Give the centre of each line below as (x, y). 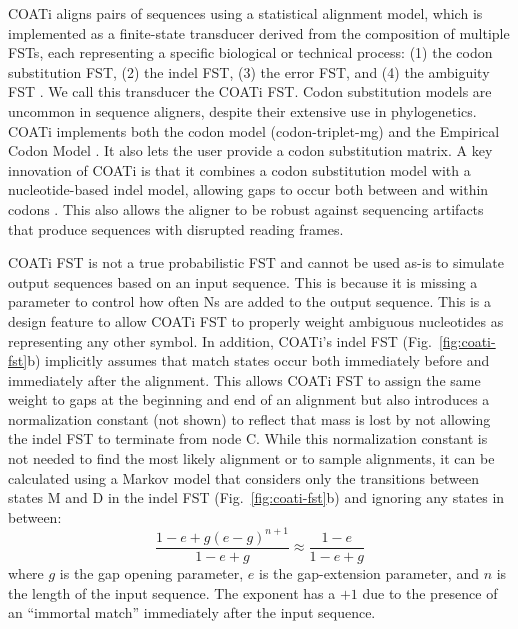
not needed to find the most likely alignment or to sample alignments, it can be (251, 458)
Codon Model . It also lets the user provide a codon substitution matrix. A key (250, 150)
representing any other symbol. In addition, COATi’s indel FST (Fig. (220, 340)
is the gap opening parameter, (151, 573)
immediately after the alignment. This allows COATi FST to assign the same (244, 379)
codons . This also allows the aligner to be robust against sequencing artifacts (246, 208)
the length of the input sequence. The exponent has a (172, 592)
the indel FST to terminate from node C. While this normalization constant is (248, 438)
